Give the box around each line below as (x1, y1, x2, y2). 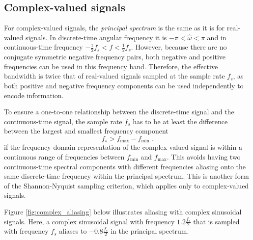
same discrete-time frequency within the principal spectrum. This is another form (4, 171, 249, 181)
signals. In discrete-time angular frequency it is (25, 32, 167, 42)
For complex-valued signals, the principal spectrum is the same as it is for (4, 23, 225, 33)
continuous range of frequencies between (4, 152, 125, 162)
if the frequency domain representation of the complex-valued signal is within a (4, 142, 242, 152)
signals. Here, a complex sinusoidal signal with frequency (4, 216, 175, 226)
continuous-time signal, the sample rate (4, 116, 122, 126)
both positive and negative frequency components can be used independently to (4, 80, 244, 90)
